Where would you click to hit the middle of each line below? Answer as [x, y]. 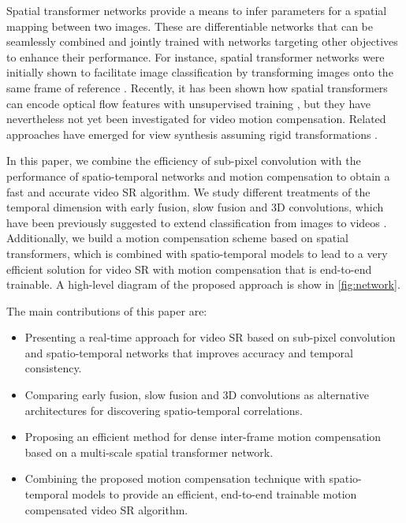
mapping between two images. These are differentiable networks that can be [190, 26]
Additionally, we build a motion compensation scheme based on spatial [177, 238]
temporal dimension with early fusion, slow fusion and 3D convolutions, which [195, 207]
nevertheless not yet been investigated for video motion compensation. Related [196, 119]
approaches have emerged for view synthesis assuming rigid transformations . [192, 134]
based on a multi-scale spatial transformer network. [149, 452]
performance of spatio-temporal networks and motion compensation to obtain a [198, 176]
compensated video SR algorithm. [106, 509]
